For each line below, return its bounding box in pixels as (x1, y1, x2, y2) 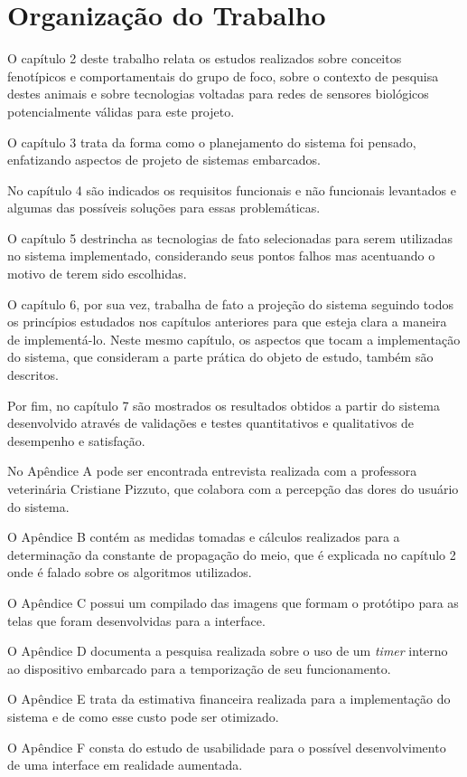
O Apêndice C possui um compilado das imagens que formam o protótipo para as (7, 592, 459, 611)
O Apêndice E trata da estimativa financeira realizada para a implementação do (7, 689, 451, 708)
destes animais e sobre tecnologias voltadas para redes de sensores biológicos (7, 84, 429, 103)
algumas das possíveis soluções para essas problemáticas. (7, 198, 321, 217)
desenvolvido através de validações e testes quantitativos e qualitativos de (7, 413, 415, 432)
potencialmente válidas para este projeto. (7, 101, 235, 120)
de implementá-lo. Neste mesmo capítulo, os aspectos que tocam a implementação (7, 329, 461, 348)
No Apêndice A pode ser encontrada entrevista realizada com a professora (7, 461, 417, 480)
